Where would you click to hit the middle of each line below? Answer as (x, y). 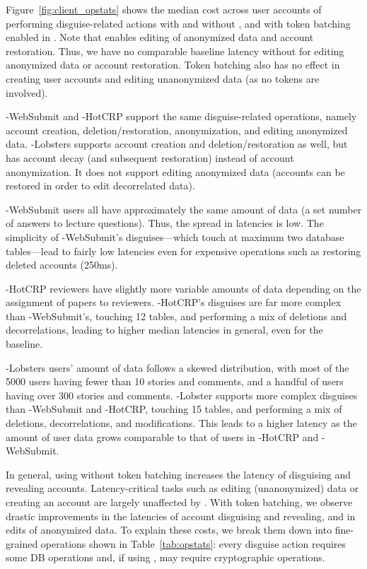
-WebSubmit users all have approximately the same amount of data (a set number (184, 209)
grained (22, 543)
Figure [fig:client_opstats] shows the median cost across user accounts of (164, 9)
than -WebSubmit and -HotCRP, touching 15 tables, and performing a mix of (174, 409)
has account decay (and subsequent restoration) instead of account (150, 157)
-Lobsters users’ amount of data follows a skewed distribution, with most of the (177, 367)
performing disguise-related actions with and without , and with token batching (178, 23)
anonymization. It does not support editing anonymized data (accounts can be (175, 171)
